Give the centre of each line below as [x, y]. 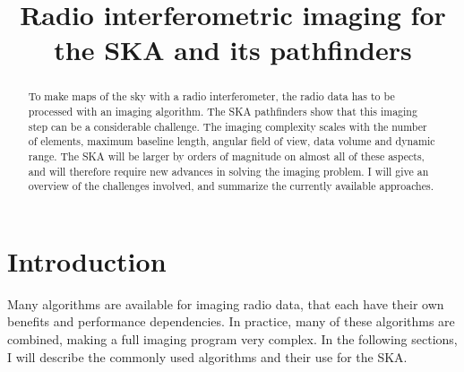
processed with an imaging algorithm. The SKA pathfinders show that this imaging [223, 112]
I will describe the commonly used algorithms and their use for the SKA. [207, 356]
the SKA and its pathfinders [233, 50]
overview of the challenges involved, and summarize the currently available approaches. [231, 186]
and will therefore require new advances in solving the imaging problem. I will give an [228, 171]
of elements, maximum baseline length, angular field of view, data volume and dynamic [232, 141]
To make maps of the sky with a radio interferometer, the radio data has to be [211, 96]
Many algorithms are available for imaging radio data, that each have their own [226, 303]
